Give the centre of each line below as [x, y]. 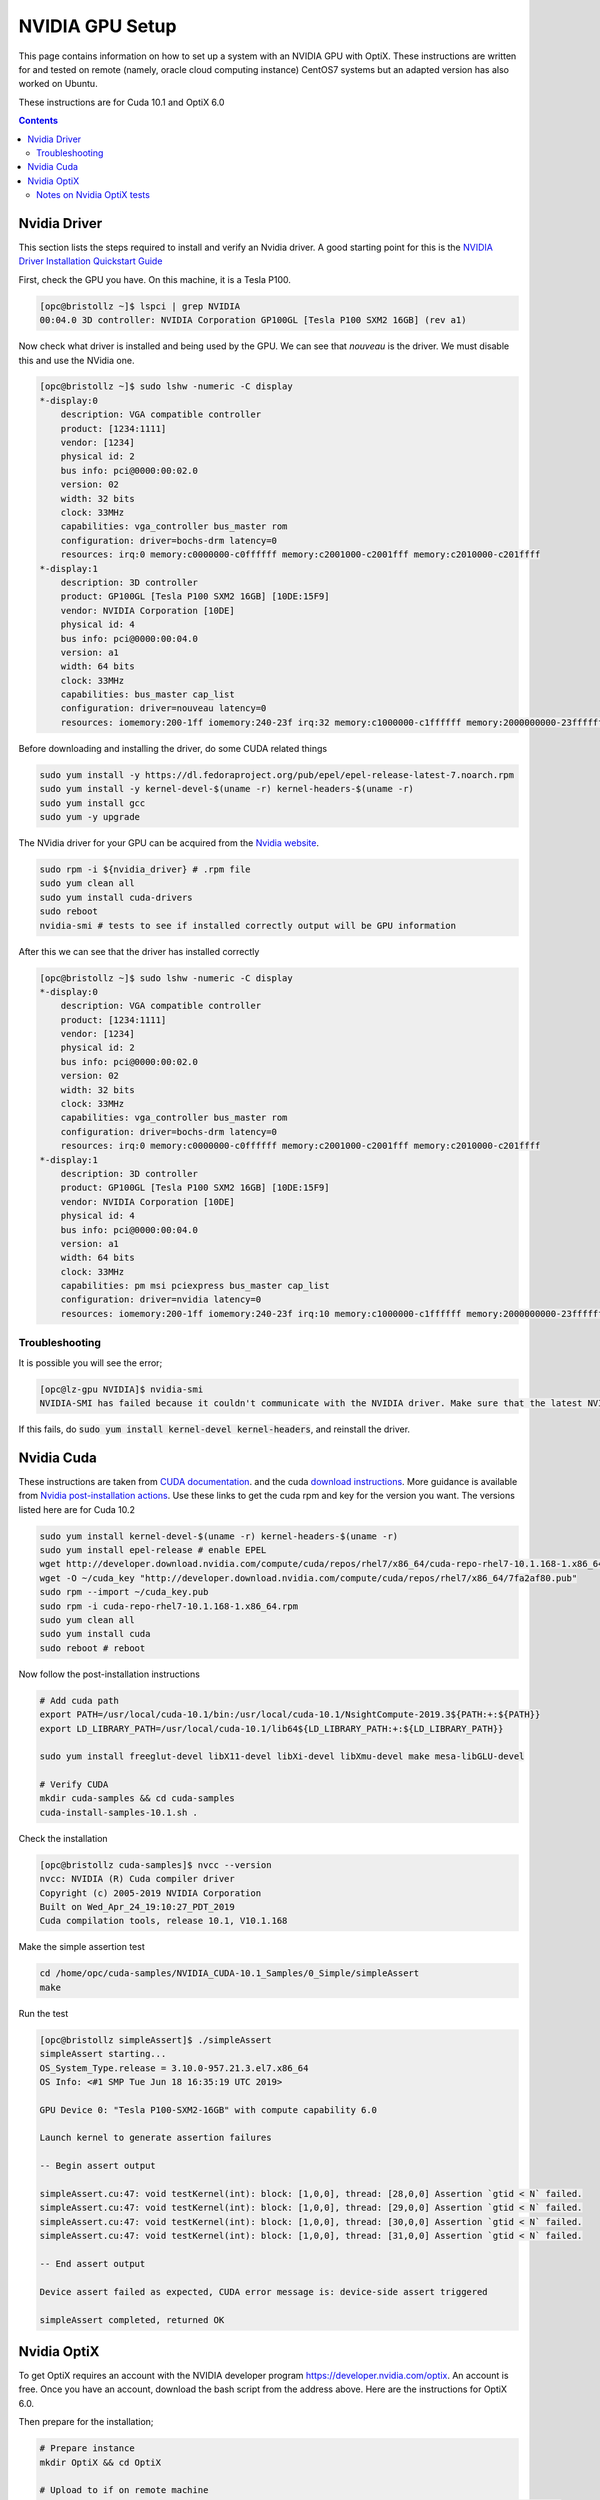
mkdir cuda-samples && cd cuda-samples [137, 1798]
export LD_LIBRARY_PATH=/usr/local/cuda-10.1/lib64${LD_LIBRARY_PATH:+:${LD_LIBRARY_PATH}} [271, 1728]
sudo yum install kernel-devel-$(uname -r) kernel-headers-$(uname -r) [219, 1536]
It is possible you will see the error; [90, 1362]
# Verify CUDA [74, 1784]
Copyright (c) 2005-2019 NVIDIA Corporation [150, 1893]
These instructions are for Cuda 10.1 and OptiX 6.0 [121, 102]
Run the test [43, 2013]
